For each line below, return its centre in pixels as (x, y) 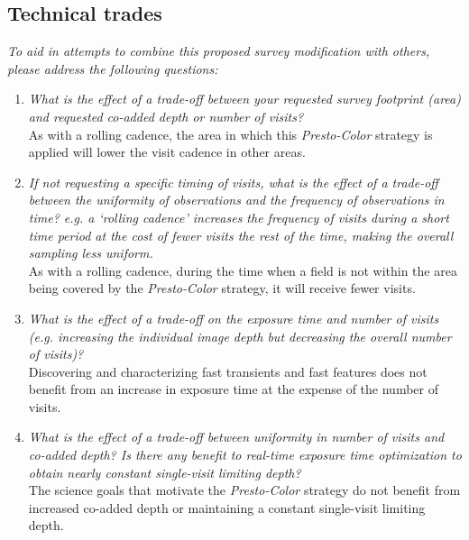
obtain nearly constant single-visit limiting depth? (165, 472)
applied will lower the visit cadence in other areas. (167, 152)
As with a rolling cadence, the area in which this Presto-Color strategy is (230, 134)
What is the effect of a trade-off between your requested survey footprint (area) (244, 99)
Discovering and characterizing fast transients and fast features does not (228, 371)
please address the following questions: (113, 68)
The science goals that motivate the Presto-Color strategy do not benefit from (244, 490)
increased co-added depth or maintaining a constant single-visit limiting (227, 507)
